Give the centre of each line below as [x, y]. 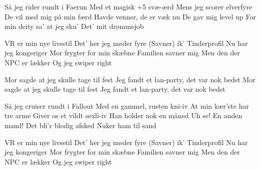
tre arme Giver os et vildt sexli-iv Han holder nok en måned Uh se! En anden [123, 115]
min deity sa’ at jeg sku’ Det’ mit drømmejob [74, 26]
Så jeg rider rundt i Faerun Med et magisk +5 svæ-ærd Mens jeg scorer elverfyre [128, 6]
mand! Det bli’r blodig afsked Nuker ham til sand [81, 125]
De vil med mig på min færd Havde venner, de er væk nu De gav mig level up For [130, 16]
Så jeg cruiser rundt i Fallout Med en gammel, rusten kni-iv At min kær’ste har [127, 105]
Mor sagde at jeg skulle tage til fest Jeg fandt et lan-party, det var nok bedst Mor [130, 79]
